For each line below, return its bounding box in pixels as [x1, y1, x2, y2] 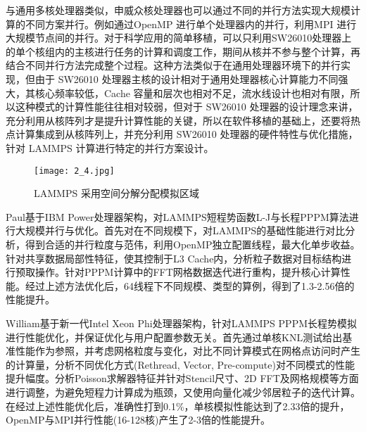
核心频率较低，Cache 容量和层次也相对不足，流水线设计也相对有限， [34, 85, 351, 100]
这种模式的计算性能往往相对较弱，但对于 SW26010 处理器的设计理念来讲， [15, 99, 358, 114]
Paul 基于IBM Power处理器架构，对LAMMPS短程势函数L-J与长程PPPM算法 [6, 209, 349, 224]
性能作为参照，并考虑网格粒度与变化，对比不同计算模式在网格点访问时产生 [15, 343, 360, 358]
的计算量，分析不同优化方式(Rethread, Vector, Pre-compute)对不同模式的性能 [6, 357, 355, 371]
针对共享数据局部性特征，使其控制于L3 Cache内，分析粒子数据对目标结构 [6, 250, 342, 265]
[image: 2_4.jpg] [34, 165, 115, 176]
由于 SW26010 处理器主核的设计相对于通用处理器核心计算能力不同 [34, 71, 339, 86]
